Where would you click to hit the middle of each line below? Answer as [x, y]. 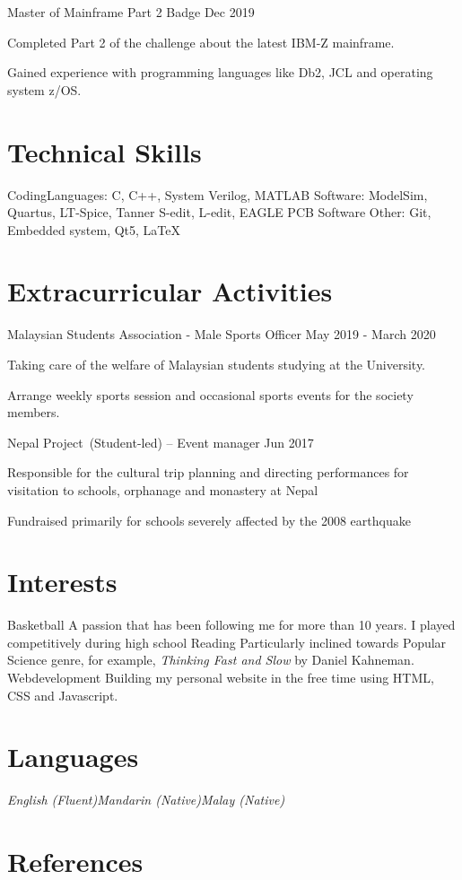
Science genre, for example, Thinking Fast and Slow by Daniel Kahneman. [211, 660]
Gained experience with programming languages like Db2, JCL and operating [220, 72]
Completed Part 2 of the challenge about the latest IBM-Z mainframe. [201, 42]
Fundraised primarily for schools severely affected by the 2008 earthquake [209, 520]
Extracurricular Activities [170, 291]
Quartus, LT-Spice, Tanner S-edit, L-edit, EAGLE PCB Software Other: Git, [219, 212]
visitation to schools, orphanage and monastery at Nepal [163, 489]
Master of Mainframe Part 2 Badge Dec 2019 [131, 12]
